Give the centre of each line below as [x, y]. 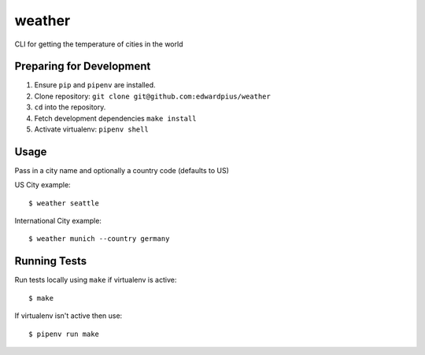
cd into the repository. [70, 107]
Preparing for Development [83, 67]
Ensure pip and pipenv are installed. [95, 85]
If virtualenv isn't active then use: [68, 316]
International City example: [58, 221]
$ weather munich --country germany [99, 239]
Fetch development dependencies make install [115, 118]
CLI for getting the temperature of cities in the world [99, 44]
